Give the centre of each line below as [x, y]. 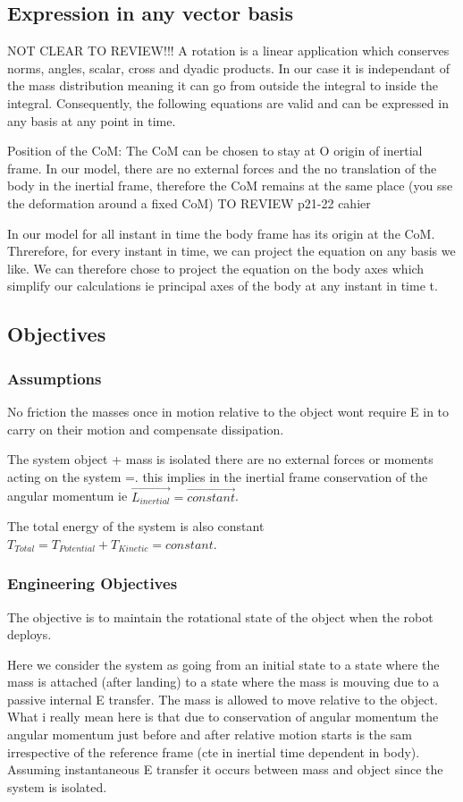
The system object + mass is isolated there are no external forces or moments [220, 459]
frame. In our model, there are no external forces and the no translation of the [222, 168]
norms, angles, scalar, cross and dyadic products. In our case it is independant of [229, 68]
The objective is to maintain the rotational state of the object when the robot [220, 616]
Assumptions [55, 378]
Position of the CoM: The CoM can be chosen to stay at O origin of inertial [215, 151]
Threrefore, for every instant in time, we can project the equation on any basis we [231, 251]
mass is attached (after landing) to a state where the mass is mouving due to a [223, 682]
